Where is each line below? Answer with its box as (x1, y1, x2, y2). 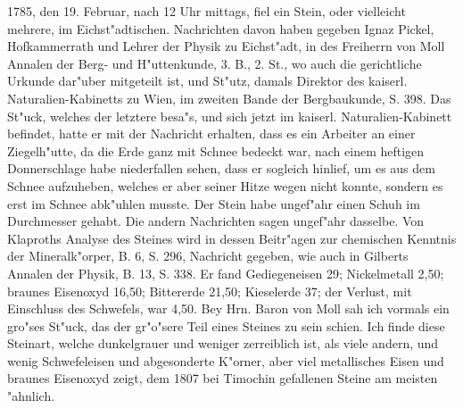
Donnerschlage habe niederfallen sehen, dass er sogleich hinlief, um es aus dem (7, 159, 435, 178)
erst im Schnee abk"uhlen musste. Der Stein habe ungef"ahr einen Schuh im (7, 194, 420, 212)
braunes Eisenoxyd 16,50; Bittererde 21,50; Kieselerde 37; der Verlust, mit (7, 281, 412, 300)
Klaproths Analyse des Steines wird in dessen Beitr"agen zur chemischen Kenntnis (7, 229, 457, 247)
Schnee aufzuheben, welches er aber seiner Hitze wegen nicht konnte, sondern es (7, 176, 443, 195)
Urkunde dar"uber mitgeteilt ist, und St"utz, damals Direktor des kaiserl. (7, 71, 408, 90)
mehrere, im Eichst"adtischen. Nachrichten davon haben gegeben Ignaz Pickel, (7, 19, 434, 37)
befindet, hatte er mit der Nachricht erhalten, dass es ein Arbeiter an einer (7, 124, 416, 143)
